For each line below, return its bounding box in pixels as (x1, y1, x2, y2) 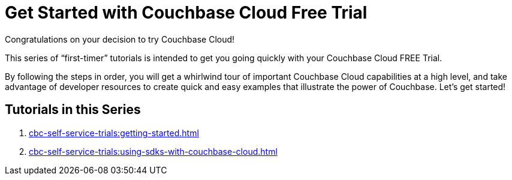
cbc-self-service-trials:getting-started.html (29, 127, 199, 138)
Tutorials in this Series (5, 102, 141, 118)
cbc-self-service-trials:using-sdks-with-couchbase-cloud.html (29, 146, 278, 157)
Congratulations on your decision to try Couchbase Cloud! (5, 34, 235, 44)
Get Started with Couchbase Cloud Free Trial (5, 2, 368, 23)
